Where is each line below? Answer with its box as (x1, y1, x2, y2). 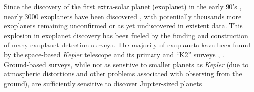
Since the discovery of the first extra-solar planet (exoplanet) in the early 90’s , (4, 1, 242, 11)
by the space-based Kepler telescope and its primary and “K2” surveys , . (4, 49, 224, 59)
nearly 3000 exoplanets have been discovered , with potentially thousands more (4, 11, 242, 21)
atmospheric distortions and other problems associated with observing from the (4, 69, 242, 79)
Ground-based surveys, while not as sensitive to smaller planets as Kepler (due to (4, 59, 249, 69)
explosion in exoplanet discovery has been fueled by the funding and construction (4, 30, 248, 40)
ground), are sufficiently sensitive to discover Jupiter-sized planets (4, 78, 202, 88)
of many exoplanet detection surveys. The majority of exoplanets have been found (4, 40, 250, 50)
